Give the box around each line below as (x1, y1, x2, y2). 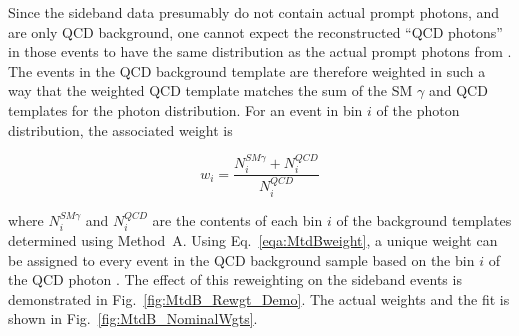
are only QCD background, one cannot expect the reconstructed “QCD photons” (8, 21, 503, 42)
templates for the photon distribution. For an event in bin (8, 99, 363, 120)
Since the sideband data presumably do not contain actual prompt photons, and (8, 2, 500, 22)
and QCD (428, 80, 488, 101)
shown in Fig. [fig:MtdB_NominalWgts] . (8, 308, 258, 329)
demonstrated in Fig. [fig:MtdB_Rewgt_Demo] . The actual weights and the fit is (8, 288, 510, 309)
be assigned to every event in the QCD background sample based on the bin (8, 249, 475, 270)
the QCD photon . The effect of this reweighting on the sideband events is (8, 269, 462, 290)
